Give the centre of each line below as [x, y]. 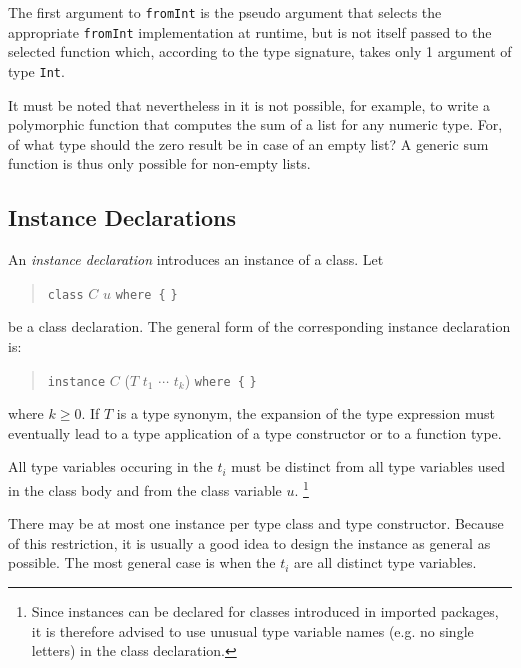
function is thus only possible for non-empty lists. [159, 163]
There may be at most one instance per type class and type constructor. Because [256, 523]
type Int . [36, 70]
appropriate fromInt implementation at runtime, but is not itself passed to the [250, 31]
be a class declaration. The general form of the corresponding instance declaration [259, 326]
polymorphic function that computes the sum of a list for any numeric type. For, [255, 124]
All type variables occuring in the [110, 466]
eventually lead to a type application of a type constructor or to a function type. [255, 432]
